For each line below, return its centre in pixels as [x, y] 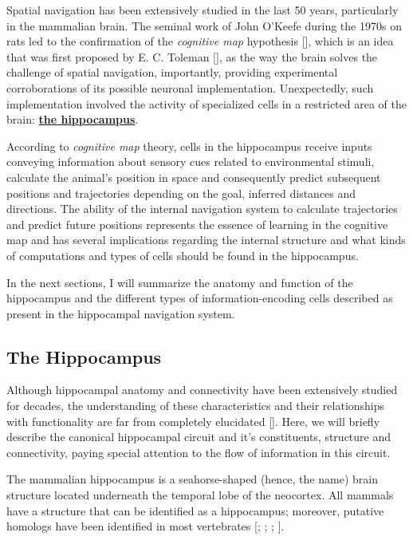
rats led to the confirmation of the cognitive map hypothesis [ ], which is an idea [200, 41]
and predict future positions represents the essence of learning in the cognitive [197, 224]
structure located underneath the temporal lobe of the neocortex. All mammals [200, 495]
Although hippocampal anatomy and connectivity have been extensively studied [202, 390]
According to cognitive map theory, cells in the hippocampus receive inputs [189, 146]
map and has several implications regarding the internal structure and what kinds [206, 240]
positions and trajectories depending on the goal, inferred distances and [181, 193]
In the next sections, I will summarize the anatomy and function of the [180, 282]
